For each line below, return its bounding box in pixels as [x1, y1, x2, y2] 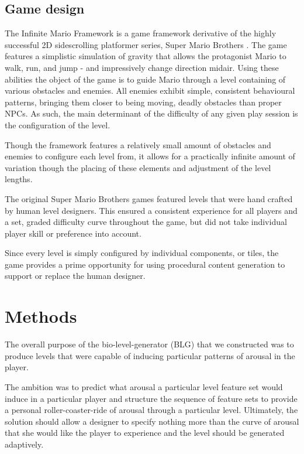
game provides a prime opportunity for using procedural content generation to [5, 258, 285, 270]
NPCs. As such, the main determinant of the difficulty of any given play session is [5, 107, 298, 120]
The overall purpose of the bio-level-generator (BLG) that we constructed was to [5, 338, 294, 350]
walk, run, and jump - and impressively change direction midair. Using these [5, 61, 279, 73]
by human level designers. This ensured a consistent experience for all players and [5, 204, 298, 216]
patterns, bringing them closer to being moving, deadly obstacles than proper [5, 95, 282, 108]
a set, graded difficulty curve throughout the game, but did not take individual [5, 216, 287, 228]
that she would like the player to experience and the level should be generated [5, 426, 285, 439]
